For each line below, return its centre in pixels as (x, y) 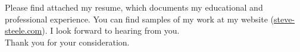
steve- (284, 19)
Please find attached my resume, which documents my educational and (134, 7)
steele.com (24, 30)
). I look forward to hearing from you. (111, 30)
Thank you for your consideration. (67, 42)
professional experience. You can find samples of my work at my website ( (139, 19)
